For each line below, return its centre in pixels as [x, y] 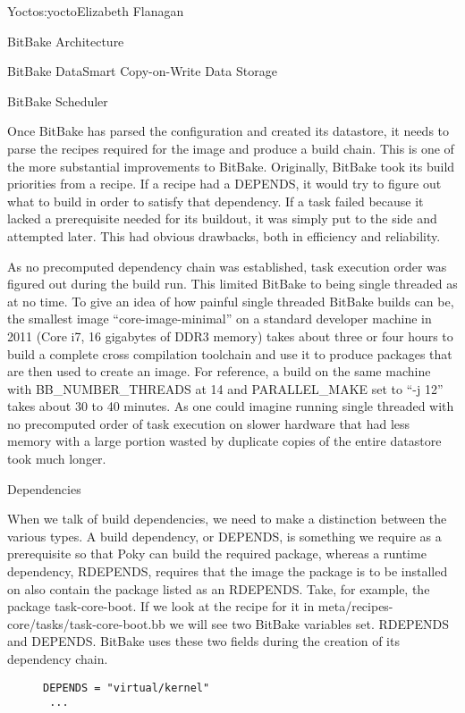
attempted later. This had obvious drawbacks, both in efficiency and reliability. [224, 235]
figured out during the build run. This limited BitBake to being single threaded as [232, 284]
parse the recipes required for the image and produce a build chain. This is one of [231, 148]
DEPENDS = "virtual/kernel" [127, 688]
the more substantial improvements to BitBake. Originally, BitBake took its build [231, 166]
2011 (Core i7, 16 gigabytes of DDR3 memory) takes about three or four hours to [230, 336]
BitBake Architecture [66, 41]
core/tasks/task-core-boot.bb [86, 623]
